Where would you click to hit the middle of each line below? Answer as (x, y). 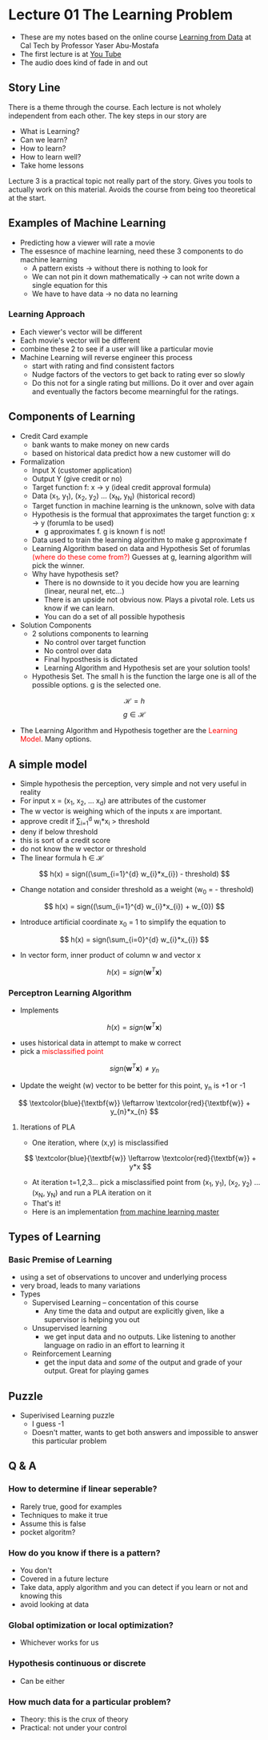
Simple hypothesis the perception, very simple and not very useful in (133, 784)
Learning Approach (47, 314)
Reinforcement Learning (72, 1354)
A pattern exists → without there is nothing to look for (120, 268)
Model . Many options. (56, 739)
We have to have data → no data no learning (105, 294)
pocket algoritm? (48, 1532)
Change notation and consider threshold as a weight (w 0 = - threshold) (137, 890)
